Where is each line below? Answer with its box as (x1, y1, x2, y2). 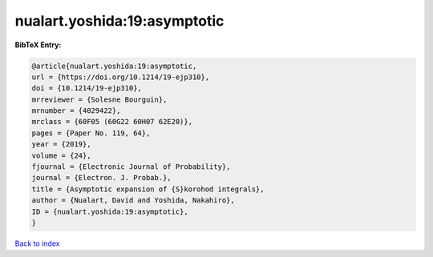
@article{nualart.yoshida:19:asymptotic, (31, 61, 197, 70)
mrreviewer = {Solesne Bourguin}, (31, 94, 168, 104)
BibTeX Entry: (14, 40, 62, 50)
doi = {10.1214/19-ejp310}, (31, 84, 142, 93)
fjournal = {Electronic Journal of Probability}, (31, 163, 231, 171)
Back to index (14, 239, 60, 248)
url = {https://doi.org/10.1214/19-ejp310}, (31, 72, 210, 82)
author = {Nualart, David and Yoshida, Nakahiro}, (31, 196, 236, 205)
